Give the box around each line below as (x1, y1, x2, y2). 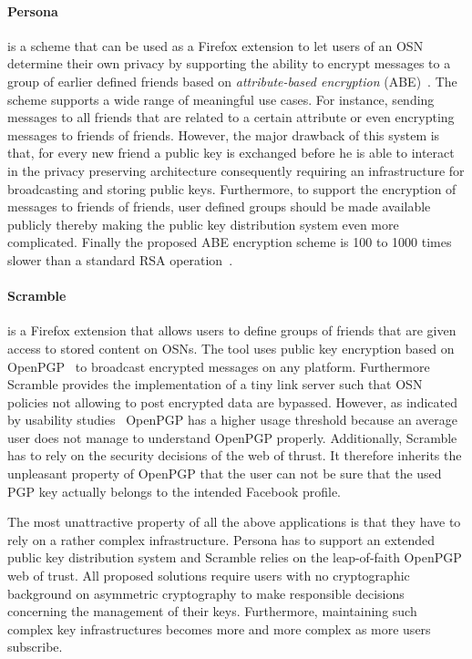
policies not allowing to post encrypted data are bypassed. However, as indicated (7, 392, 457, 411)
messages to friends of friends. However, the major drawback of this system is (7, 125, 440, 144)
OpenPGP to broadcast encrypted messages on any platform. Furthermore (7, 356, 430, 376)
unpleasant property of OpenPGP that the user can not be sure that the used (7, 464, 442, 483)
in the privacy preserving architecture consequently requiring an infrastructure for (7, 160, 465, 180)
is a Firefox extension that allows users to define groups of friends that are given (7, 321, 457, 340)
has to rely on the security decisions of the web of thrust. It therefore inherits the (7, 446, 462, 465)
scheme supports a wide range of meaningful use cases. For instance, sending (7, 89, 435, 108)
